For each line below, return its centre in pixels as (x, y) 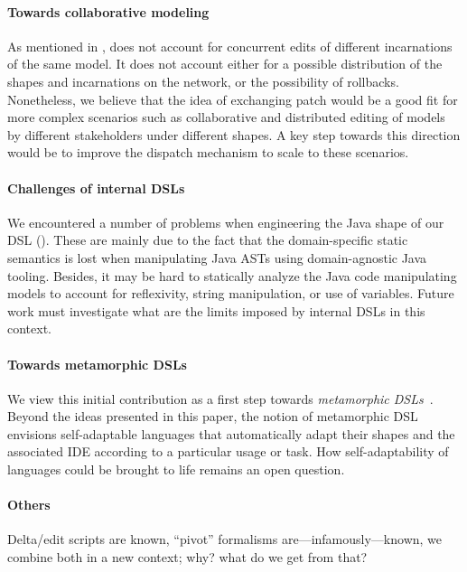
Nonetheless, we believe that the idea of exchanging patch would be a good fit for (233, 99)
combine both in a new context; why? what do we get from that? (187, 557)
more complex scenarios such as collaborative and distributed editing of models (226, 117)
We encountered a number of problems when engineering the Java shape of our (226, 222)
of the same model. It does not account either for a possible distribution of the (225, 64)
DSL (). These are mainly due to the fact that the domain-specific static (208, 240)
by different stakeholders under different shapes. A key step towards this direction (234, 134)
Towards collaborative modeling (108, 11)
